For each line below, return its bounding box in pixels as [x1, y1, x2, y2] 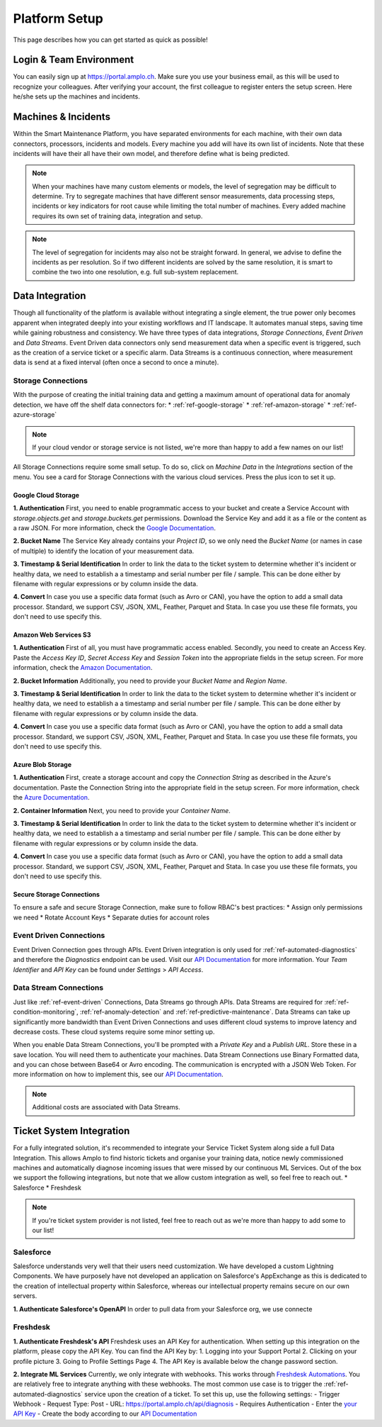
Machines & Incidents [13, 111, 111, 123]
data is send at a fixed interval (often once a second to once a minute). [13, 358, 219, 366]
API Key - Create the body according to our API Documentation [13, 1409, 197, 1418]
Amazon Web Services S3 [13, 631, 91, 639]
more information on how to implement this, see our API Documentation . [13, 1070, 224, 1079]
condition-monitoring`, [13, 1007, 79, 1017]
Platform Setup [13, 11, 104, 26]
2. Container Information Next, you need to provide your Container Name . [13, 806, 231, 815]
